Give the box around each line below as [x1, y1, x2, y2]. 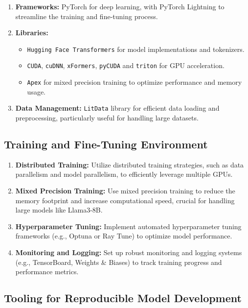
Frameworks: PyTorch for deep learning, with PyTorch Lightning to [15, 1, 225, 11]
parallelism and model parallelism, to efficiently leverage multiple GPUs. [15, 169, 233, 179]
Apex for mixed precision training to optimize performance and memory [27, 77, 242, 87]
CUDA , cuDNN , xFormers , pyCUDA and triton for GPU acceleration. [27, 60, 225, 71]
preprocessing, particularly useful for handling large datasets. [15, 113, 199, 122]
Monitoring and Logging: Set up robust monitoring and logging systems [15, 247, 242, 257]
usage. [27, 86, 46, 96]
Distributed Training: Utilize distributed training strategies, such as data [15, 159, 244, 169]
